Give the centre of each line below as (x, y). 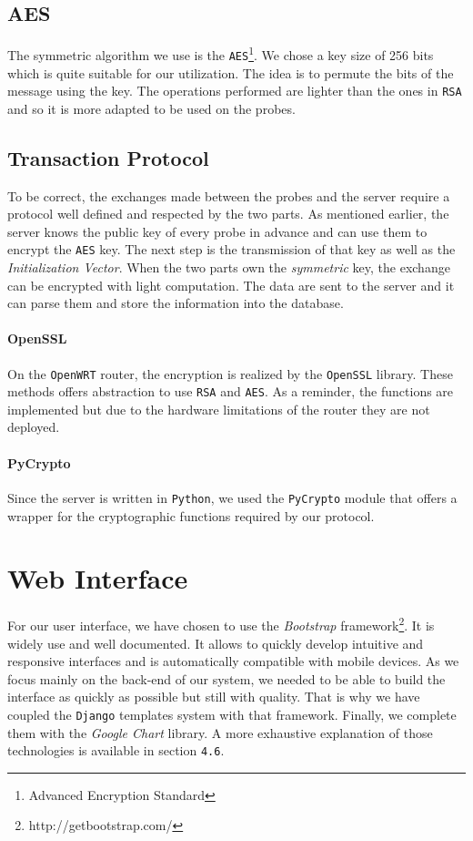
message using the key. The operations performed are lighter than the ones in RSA (235, 91)
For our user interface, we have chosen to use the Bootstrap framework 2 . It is (221, 624)
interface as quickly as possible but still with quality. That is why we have (214, 697)
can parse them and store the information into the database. (176, 303)
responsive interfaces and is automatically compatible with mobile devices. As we (233, 661)
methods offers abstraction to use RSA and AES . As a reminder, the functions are (231, 391)
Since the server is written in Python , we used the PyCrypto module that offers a (232, 497)
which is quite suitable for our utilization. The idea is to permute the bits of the (231, 72)
